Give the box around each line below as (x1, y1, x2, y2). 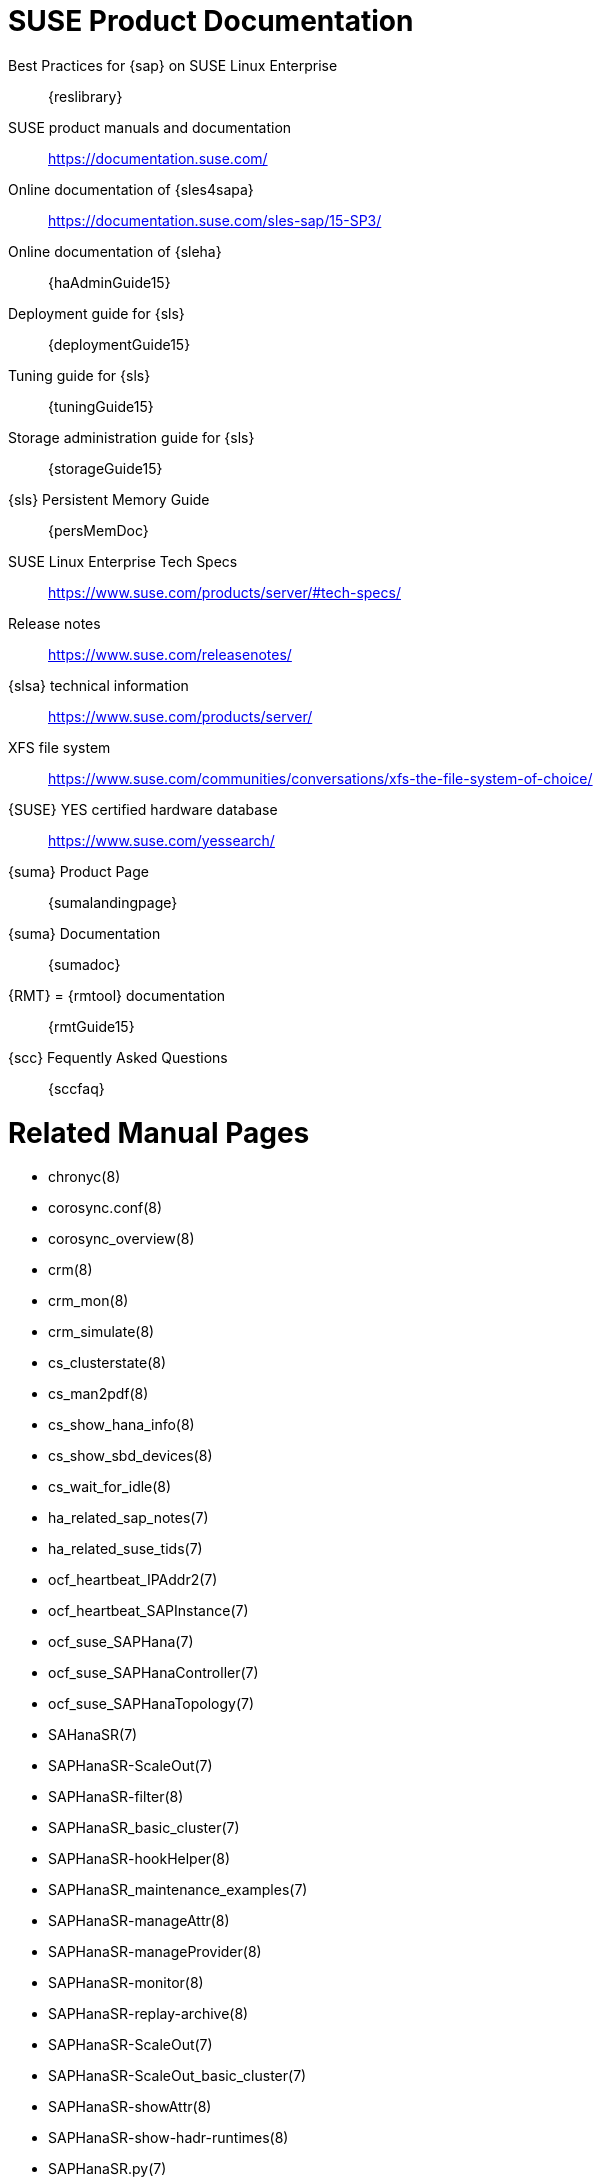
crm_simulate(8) (48, 1323, 155, 1341)
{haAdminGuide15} (48, 273, 171, 291)
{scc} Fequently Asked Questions (8, 1048, 228, 1066)
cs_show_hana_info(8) (48, 1416, 195, 1434)
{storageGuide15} (48, 459, 163, 477)
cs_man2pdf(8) (48, 1385, 149, 1403)
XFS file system (8, 738, 111, 756)
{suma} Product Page (8, 862, 149, 880)
